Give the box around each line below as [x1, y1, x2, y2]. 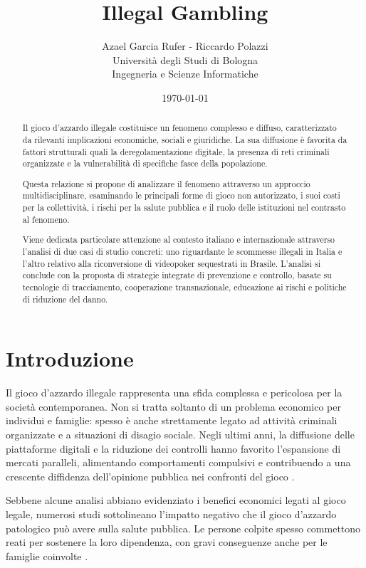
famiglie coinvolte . [6, 548, 88, 563]
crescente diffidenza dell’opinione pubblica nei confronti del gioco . [6, 468, 295, 483]
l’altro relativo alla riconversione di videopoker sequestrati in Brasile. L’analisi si [22, 257, 320, 269]
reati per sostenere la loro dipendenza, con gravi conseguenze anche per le [6, 535, 328, 549]
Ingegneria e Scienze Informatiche [112, 66, 258, 81]
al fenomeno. [22, 213, 70, 225]
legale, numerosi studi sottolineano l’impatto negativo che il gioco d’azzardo [6, 506, 337, 521]
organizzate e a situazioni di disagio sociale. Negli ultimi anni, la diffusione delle [6, 426, 355, 441]
